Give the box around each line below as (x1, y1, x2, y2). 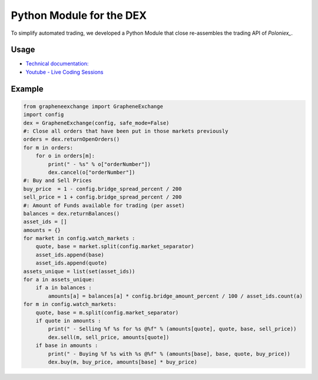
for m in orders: (23, 144, 74, 151)
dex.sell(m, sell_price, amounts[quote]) (48, 333, 170, 341)
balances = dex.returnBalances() (23, 210, 120, 217)
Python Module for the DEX (11, 9, 147, 22)
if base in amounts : (35, 342, 98, 349)
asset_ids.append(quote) (35, 260, 108, 266)
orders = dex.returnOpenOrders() (23, 136, 120, 143)
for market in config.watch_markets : (23, 235, 135, 242)
